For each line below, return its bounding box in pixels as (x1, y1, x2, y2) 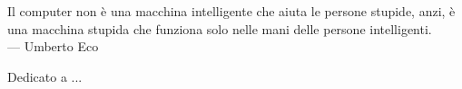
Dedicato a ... (7, 67, 83, 85)
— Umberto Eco (7, 37, 99, 56)
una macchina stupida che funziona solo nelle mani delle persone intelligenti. (7, 19, 432, 38)
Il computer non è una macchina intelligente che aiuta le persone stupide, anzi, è (7, 2, 456, 20)
